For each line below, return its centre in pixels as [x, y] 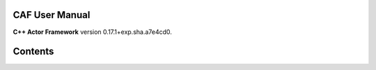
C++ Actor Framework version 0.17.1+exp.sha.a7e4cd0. [92, 32]
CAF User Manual [52, 15]
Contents [33, 52]
